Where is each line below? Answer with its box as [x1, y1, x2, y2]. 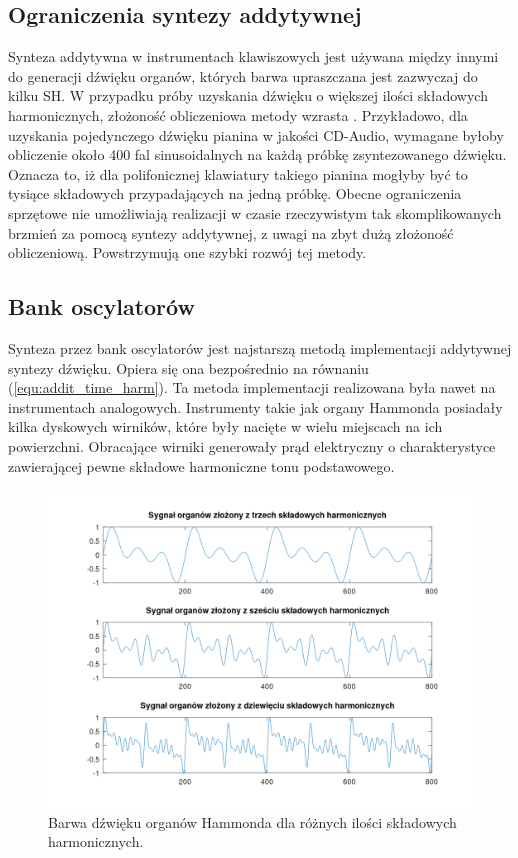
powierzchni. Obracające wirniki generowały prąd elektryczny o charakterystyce [8, 435, 496, 456]
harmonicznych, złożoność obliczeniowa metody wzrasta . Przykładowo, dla [8, 104, 468, 125]
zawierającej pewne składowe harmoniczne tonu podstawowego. [8, 455, 395, 476]
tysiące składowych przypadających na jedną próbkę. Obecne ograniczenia [8, 183, 462, 204]
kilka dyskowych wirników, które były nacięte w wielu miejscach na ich [8, 416, 443, 437]
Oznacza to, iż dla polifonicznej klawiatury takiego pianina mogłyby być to [8, 163, 468, 184]
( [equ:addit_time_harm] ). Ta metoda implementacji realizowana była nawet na [8, 377, 496, 398]
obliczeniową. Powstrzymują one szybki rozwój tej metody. [8, 242, 367, 263]
